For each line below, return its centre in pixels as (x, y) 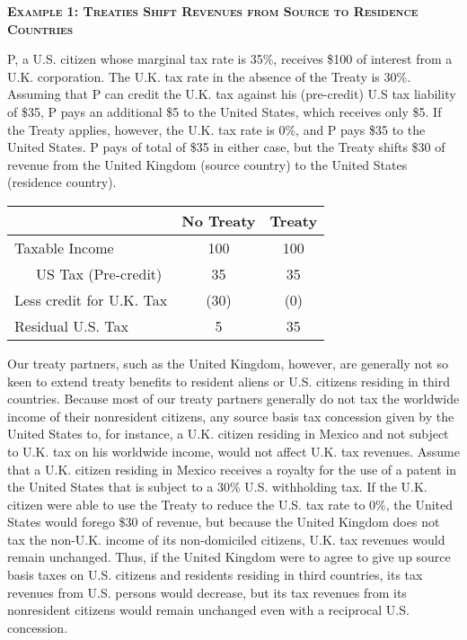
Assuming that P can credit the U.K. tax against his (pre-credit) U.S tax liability (232, 94)
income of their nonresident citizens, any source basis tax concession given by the (231, 416)
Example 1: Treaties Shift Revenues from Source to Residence (213, 11)
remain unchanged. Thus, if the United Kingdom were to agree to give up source (229, 557)
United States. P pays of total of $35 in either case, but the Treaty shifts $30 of (226, 147)
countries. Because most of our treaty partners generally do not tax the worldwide (233, 399)
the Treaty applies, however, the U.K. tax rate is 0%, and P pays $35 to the (216, 129)
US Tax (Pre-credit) (99, 273)
